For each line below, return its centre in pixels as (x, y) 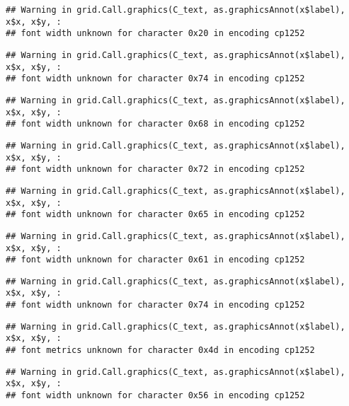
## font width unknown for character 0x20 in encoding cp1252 (155, 34)
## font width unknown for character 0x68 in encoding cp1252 (155, 124)
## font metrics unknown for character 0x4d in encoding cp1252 (160, 350)
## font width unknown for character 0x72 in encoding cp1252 (155, 169)
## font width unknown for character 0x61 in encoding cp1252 (155, 260)
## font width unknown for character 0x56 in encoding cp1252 (155, 396)
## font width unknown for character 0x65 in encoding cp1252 (155, 215)
